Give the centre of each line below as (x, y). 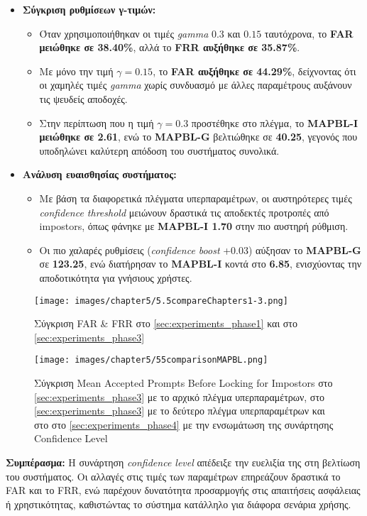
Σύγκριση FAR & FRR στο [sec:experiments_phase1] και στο (166, 323)
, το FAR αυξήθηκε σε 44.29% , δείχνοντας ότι (254, 71)
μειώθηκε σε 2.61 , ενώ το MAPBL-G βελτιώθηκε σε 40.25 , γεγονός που (198, 137)
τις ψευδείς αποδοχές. (83, 98)
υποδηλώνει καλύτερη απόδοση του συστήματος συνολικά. (159, 150)
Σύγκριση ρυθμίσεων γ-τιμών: (89, 9)
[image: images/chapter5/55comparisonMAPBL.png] (151, 360)
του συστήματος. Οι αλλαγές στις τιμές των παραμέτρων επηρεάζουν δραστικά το (173, 476)
